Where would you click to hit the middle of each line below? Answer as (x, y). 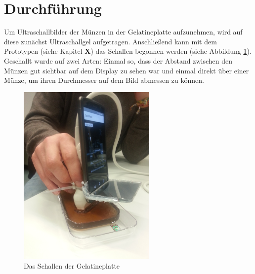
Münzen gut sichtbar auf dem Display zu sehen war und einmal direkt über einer (127, 70)
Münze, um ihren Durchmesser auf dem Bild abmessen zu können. (104, 80)
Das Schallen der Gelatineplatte (72, 266)
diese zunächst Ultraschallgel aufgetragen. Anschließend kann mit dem (110, 41)
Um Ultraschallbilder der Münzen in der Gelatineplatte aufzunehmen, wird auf (123, 32)
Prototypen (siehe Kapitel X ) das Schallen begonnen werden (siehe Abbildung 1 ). (128, 51)
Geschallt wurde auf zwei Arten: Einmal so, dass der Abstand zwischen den (118, 60)
